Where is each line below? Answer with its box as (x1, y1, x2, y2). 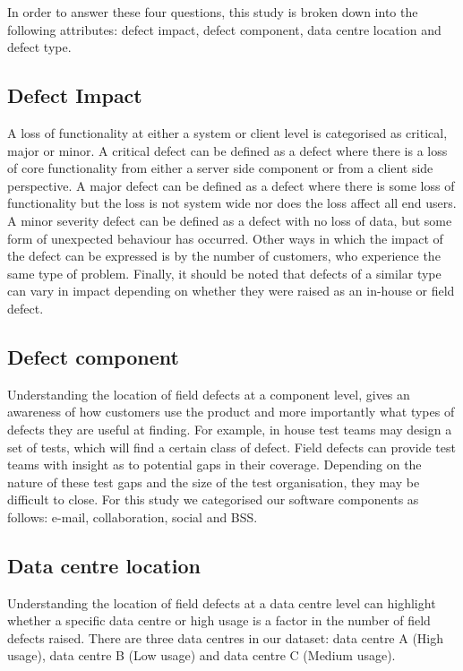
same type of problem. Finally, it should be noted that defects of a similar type (7, 263, 442, 282)
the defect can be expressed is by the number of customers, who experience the (7, 246, 441, 265)
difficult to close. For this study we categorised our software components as (7, 490, 419, 509)
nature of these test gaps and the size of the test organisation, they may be (7, 472, 420, 491)
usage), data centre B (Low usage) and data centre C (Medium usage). (7, 646, 396, 665)
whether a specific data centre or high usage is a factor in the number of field (7, 611, 431, 630)
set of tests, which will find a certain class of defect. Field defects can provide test (7, 437, 456, 456)
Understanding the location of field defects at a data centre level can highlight (7, 593, 436, 612)
